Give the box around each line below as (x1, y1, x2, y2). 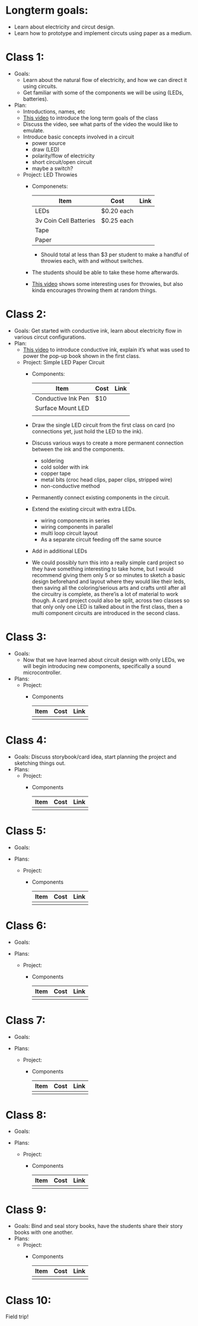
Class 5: (5, 824, 47, 837)
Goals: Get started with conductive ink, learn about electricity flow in (14, 327, 182, 334)
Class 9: (5, 1203, 47, 1216)
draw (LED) (31, 146, 60, 153)
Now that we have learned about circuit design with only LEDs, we (23, 656, 185, 663)
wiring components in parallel (40, 523, 113, 530)
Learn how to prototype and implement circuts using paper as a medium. (14, 29, 192, 36)
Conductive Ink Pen (34, 394, 90, 402)
